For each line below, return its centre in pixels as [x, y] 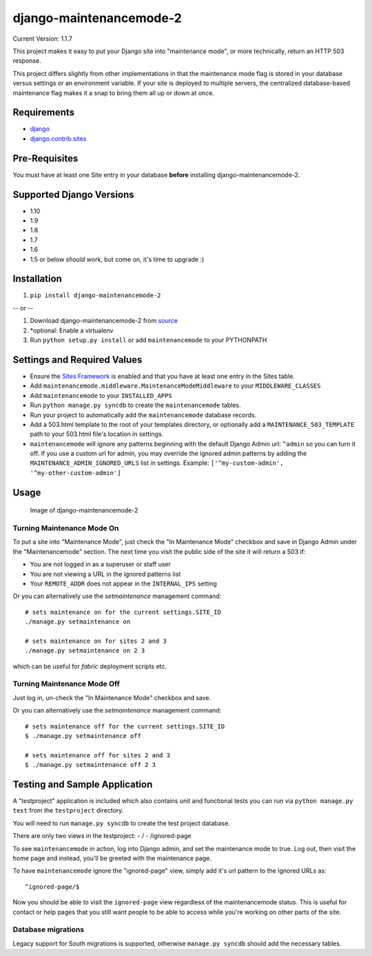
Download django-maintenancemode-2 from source [104, 321]
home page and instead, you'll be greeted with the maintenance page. [112, 858]
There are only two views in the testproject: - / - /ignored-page [102, 836]
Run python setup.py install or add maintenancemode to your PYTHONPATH [148, 340]
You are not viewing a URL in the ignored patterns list [105, 574]
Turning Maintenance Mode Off [66, 684]
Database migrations [49, 930]
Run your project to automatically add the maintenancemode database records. [143, 415]
